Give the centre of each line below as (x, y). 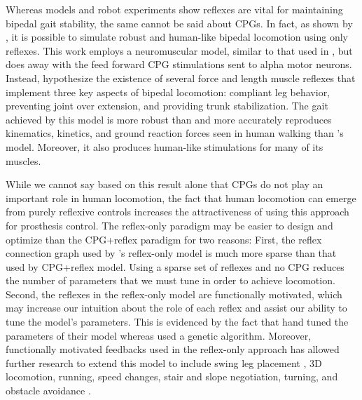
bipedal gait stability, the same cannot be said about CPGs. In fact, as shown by (179, 23)
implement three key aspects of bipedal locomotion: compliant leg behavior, (168, 92)
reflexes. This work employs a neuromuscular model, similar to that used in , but (179, 50)
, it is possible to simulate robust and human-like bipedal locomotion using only (177, 37)
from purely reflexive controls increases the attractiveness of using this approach (177, 212)
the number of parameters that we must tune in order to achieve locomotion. (170, 280)
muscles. (23, 160)
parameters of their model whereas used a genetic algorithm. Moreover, (159, 335)
